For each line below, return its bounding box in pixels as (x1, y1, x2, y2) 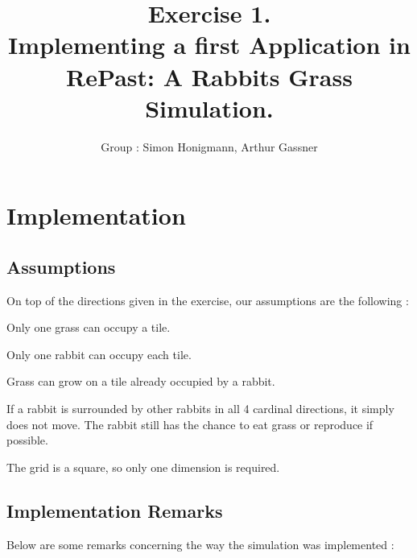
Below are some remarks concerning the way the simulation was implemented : (6, 535, 394, 552)
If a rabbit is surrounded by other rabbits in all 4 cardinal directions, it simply (6, 400, 394, 417)
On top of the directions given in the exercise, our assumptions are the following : (6, 291, 409, 308)
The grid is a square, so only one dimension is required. (6, 458, 280, 475)
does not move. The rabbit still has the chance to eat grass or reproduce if (6, 415, 374, 432)
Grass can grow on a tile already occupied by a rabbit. (6, 373, 275, 390)
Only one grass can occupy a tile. (6, 319, 171, 336)
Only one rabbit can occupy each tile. (6, 345, 192, 362)
